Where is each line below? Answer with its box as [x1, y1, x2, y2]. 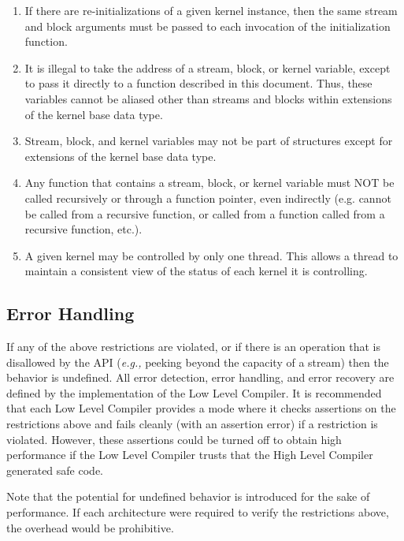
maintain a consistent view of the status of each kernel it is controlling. [24, 263, 368, 279]
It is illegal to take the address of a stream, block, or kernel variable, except [24, 59, 391, 76]
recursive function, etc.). [24, 221, 143, 237]
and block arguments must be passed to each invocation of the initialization [24, 17, 391, 34]
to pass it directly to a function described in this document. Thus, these [24, 75, 372, 91]
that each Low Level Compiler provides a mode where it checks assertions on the [6, 400, 396, 416]
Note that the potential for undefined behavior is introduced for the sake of [6, 488, 370, 505]
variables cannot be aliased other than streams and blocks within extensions [24, 90, 392, 106]
